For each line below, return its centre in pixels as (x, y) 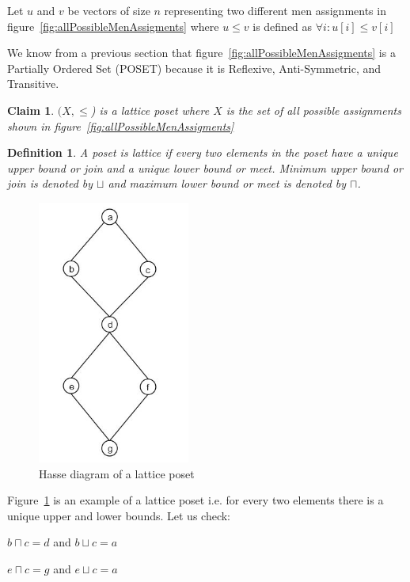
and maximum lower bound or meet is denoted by (227, 183)
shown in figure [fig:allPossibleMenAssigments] (121, 126)
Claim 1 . (31, 110)
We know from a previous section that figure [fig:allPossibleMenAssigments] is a (201, 53)
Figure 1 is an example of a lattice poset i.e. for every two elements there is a (196, 500)
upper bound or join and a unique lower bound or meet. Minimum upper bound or (205, 167)
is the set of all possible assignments (313, 110)
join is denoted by (50, 183)
